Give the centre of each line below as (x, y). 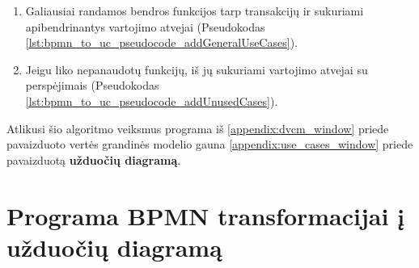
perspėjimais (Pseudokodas (92, 85)
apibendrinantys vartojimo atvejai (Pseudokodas (145, 26)
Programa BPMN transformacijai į (206, 215)
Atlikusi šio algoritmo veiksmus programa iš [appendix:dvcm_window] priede (198, 128)
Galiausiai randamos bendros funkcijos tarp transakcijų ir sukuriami (195, 10)
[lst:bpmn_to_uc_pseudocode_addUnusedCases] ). (152, 100)
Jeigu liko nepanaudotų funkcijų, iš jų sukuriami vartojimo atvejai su (197, 69)
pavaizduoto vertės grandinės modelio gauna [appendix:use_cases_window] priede (210, 144)
